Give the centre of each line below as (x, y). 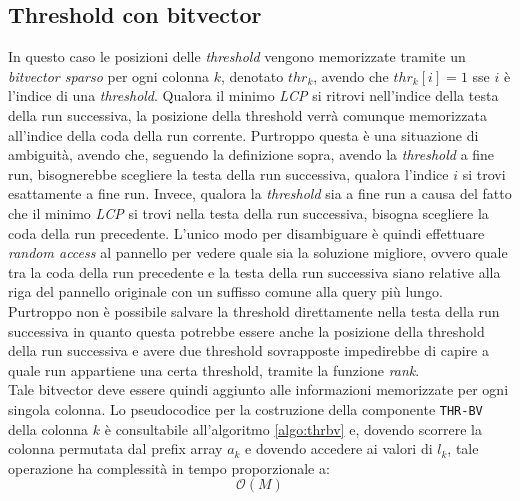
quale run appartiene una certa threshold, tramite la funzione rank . (214, 369)
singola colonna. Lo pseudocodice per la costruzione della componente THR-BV (245, 408)
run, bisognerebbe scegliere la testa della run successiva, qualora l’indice (228, 173)
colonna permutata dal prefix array (115, 448)
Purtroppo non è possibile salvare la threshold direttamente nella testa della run (254, 310)
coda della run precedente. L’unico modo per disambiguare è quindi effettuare (246, 232)
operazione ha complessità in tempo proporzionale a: (169, 467)
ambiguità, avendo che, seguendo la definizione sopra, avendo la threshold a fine (251, 154)
